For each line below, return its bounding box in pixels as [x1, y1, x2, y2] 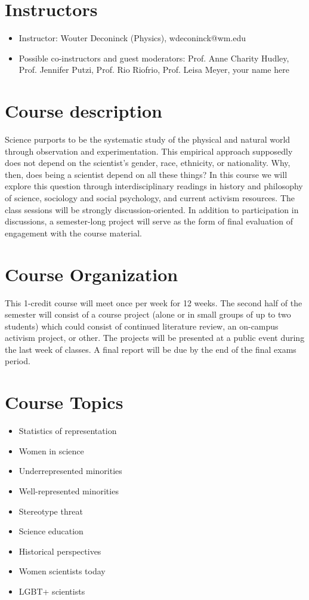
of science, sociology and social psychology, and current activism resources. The [5, 192, 295, 204]
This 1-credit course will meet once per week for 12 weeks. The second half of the [5, 296, 302, 309]
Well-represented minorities [18, 484, 119, 497]
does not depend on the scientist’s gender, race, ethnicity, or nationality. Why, [5, 156, 291, 169]
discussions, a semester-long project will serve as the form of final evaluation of [5, 215, 293, 227]
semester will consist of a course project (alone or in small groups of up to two [5, 308, 291, 321]
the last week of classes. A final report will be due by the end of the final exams [5, 343, 296, 355]
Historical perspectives [18, 544, 101, 557]
